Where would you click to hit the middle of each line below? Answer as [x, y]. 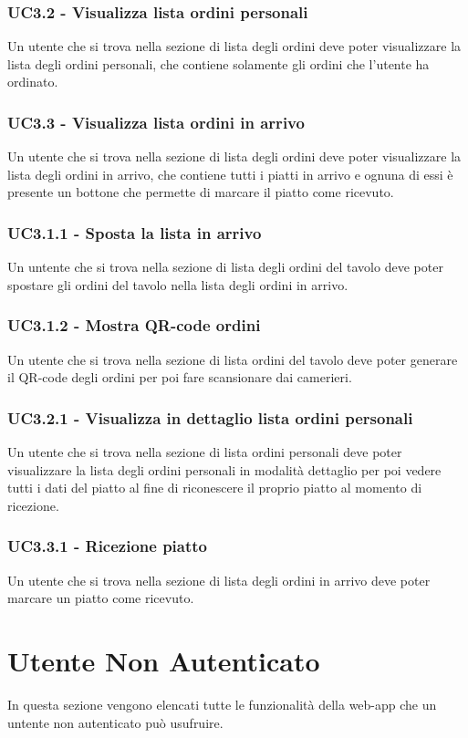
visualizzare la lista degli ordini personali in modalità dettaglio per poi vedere [224, 469]
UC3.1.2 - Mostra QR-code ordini [134, 325]
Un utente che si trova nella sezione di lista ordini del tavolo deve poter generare [233, 359]
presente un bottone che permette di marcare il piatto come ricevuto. [201, 192]
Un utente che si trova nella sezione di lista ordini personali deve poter [205, 452]
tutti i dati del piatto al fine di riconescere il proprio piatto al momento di [215, 488]
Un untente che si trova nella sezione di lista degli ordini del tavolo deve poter [225, 267]
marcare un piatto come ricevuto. [101, 598]
